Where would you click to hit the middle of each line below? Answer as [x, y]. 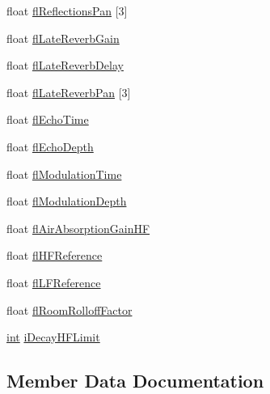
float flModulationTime [64, 174]
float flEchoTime [48, 119]
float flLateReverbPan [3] [69, 92]
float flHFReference [55, 255]
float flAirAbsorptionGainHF [78, 228]
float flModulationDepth [67, 201]
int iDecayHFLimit [53, 337]
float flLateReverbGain [63, 38]
